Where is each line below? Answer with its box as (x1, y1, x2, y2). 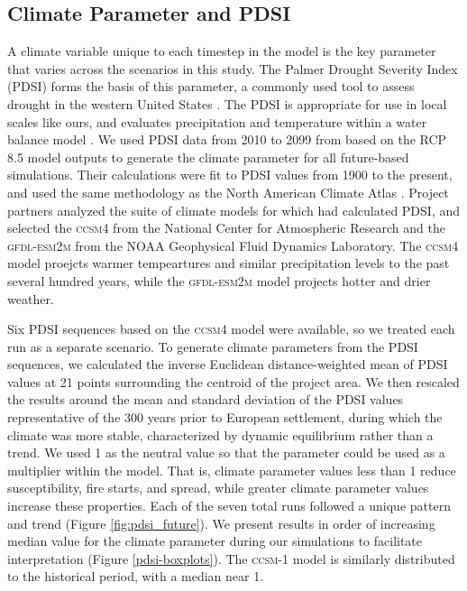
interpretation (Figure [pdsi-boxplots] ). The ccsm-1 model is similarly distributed (7, 549, 455, 568)
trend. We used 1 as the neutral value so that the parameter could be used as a (7, 443, 445, 462)
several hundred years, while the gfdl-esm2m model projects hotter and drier (7, 271, 431, 290)
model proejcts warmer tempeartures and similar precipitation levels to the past (7, 254, 450, 272)
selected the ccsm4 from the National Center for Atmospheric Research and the (7, 218, 445, 237)
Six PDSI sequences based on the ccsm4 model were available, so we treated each (7, 319, 455, 338)
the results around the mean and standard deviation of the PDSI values (7, 390, 404, 409)
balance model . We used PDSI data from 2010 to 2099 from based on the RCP (7, 130, 447, 149)
